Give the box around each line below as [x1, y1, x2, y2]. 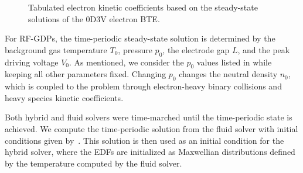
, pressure [118, 43, 152, 56]
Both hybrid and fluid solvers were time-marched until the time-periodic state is [5, 111, 292, 123]
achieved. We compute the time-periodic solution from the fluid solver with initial [5, 122, 298, 134]
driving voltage [5, 56, 59, 68]
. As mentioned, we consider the [69, 56, 184, 68]
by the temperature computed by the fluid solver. [5, 157, 182, 169]
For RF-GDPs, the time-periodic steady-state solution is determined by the [5, 32, 275, 44]
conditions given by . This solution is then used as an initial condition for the [5, 134, 284, 146]
